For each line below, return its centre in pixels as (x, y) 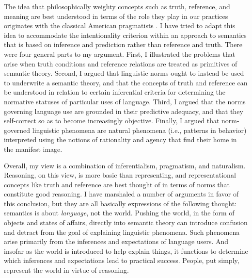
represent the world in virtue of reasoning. (66, 270)
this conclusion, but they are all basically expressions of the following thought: (120, 203)
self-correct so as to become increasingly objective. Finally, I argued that (112, 121)
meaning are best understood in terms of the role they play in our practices (116, 16)
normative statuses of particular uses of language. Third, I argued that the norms (125, 101)
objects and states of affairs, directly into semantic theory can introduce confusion (126, 222)
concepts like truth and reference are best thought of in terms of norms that (117, 184)
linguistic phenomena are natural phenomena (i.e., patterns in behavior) (139, 130)
